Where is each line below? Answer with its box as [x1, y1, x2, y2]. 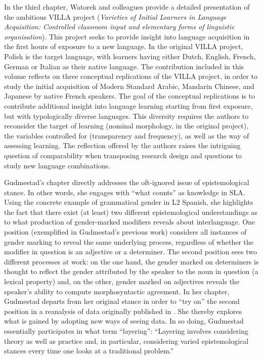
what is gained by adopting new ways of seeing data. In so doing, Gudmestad [4, 316, 244, 326]
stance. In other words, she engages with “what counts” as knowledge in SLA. [4, 187, 245, 197]
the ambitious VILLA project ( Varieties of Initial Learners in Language [4, 11, 227, 22]
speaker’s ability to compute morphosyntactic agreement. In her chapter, [4, 286, 230, 296]
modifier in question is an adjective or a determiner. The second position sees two [4, 246, 257, 257]
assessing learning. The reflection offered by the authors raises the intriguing [4, 140, 241, 151]
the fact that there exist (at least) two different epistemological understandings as [4, 206, 257, 217]
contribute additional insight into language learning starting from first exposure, [4, 100, 253, 111]
